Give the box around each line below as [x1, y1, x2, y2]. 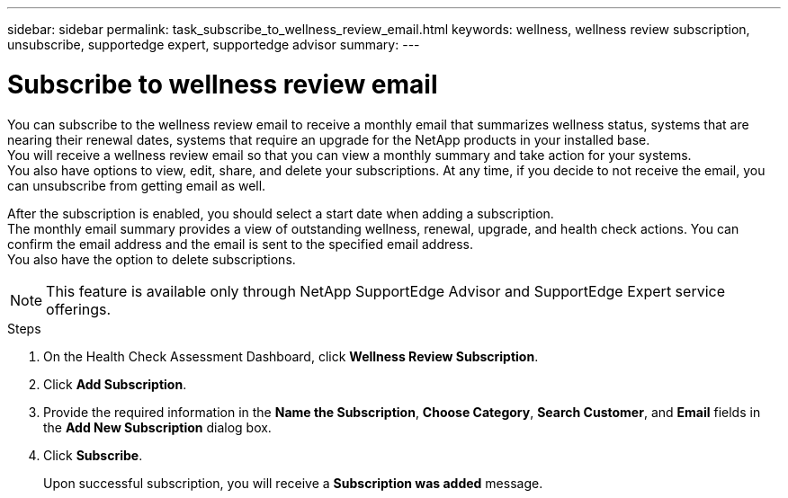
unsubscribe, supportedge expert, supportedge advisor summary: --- [7, 37, 420, 52]
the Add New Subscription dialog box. [43, 419, 272, 435]
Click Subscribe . [43, 447, 143, 463]
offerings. [46, 299, 112, 318]
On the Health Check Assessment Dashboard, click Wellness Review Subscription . [43, 348, 539, 364]
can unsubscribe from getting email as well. [7, 177, 266, 193]
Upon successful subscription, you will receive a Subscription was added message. [43, 475, 543, 491]
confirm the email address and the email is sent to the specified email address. [7, 236, 473, 252]
